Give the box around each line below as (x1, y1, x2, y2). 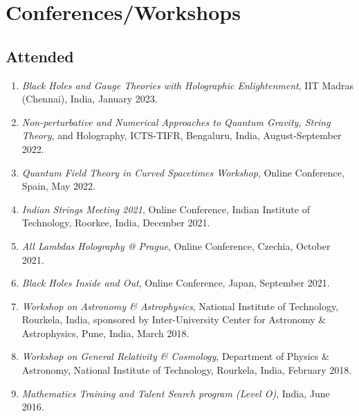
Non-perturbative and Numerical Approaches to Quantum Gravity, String (21, 114, 331, 129)
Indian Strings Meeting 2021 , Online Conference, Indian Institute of (21, 201, 310, 216)
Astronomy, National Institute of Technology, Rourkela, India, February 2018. (21, 363, 352, 377)
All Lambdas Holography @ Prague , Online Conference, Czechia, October (21, 238, 331, 253)
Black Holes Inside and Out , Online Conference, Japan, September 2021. (21, 275, 330, 290)
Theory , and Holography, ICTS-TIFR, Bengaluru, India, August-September (21, 128, 342, 143)
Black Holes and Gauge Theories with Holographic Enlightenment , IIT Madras (21, 78, 354, 92)
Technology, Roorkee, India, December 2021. (21, 215, 210, 230)
